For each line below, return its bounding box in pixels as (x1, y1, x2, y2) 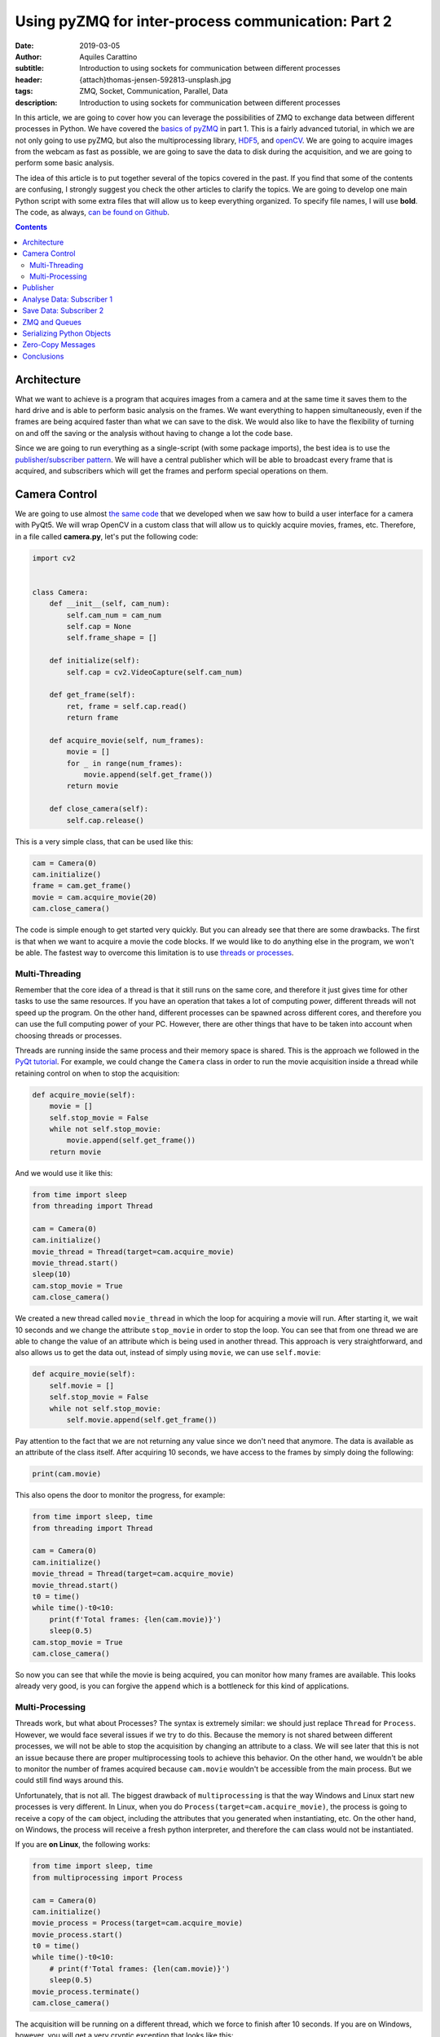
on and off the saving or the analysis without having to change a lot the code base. (15, 428, 293, 438)
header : (15, 74, 42, 85)
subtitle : (15, 64, 45, 73)
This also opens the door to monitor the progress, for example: (15, 1490, 226, 1500)
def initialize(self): (49, 656, 140, 666)
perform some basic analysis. (15, 158, 115, 168)
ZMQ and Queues (22, 317, 81, 327)
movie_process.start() (32, 1929, 123, 1939)
